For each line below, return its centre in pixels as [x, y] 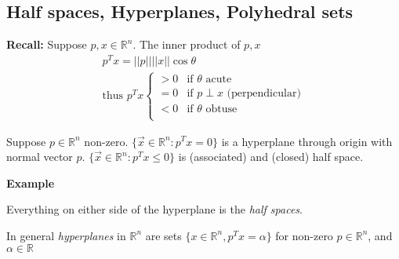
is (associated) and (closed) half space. [271, 157]
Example [31, 182]
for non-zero [304, 235]
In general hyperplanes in [66, 235]
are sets [163, 235]
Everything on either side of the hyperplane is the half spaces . [154, 209]
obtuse [221, 109]
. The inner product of [187, 44]
